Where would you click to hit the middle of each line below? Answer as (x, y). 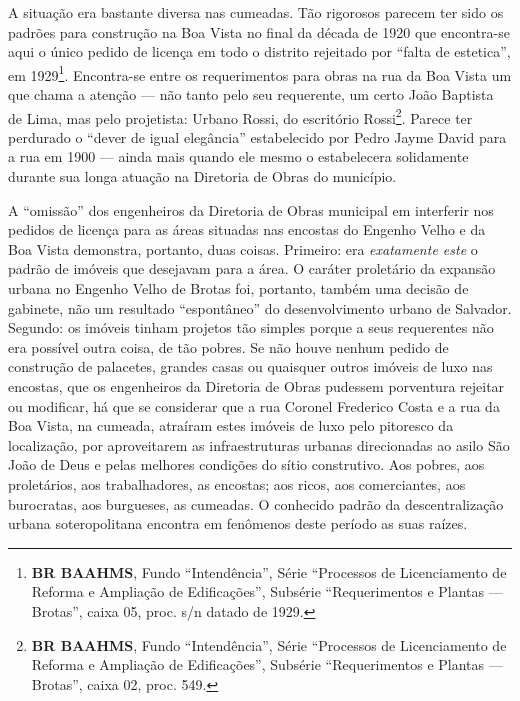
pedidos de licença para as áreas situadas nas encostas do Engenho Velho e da (247, 229)
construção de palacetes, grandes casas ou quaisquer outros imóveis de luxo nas (250, 366)
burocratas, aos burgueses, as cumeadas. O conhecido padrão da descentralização (256, 503)
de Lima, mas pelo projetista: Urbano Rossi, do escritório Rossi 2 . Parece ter (240, 116)
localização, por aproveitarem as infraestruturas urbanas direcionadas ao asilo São (259, 444)
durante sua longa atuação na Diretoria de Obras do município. (202, 176)
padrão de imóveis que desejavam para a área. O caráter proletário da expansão (252, 268)
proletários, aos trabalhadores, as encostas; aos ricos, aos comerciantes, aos (237, 483)
